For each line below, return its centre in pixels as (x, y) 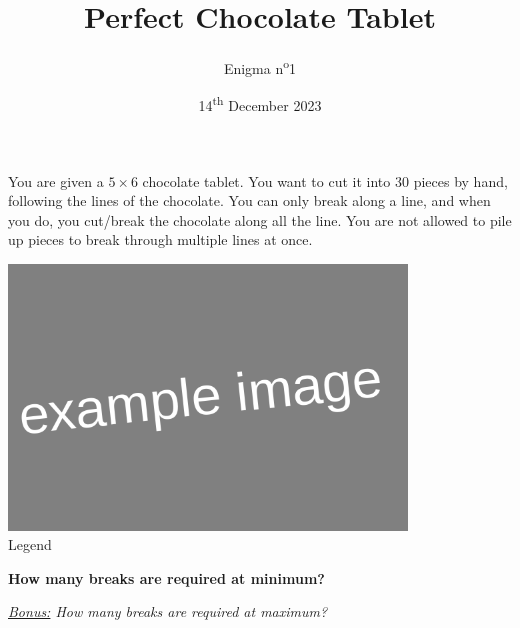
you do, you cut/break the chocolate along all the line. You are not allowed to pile (260, 219)
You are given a (56, 180)
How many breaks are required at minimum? (166, 577)
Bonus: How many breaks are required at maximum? (168, 611)
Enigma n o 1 (260, 66)
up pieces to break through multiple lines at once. (160, 239)
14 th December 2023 (260, 104)
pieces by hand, (460, 180)
